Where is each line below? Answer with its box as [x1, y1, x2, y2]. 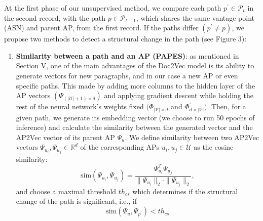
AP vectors [16, 90, 51, 101]
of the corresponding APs [80, 142, 160, 152]
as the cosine [194, 142, 234, 152]
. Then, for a [207, 101, 246, 112]
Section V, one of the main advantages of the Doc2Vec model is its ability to [16, 60, 254, 71]
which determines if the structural [132, 186, 238, 196]
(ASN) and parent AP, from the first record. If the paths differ [4, 22, 199, 33]
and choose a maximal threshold [16, 186, 117, 196]
